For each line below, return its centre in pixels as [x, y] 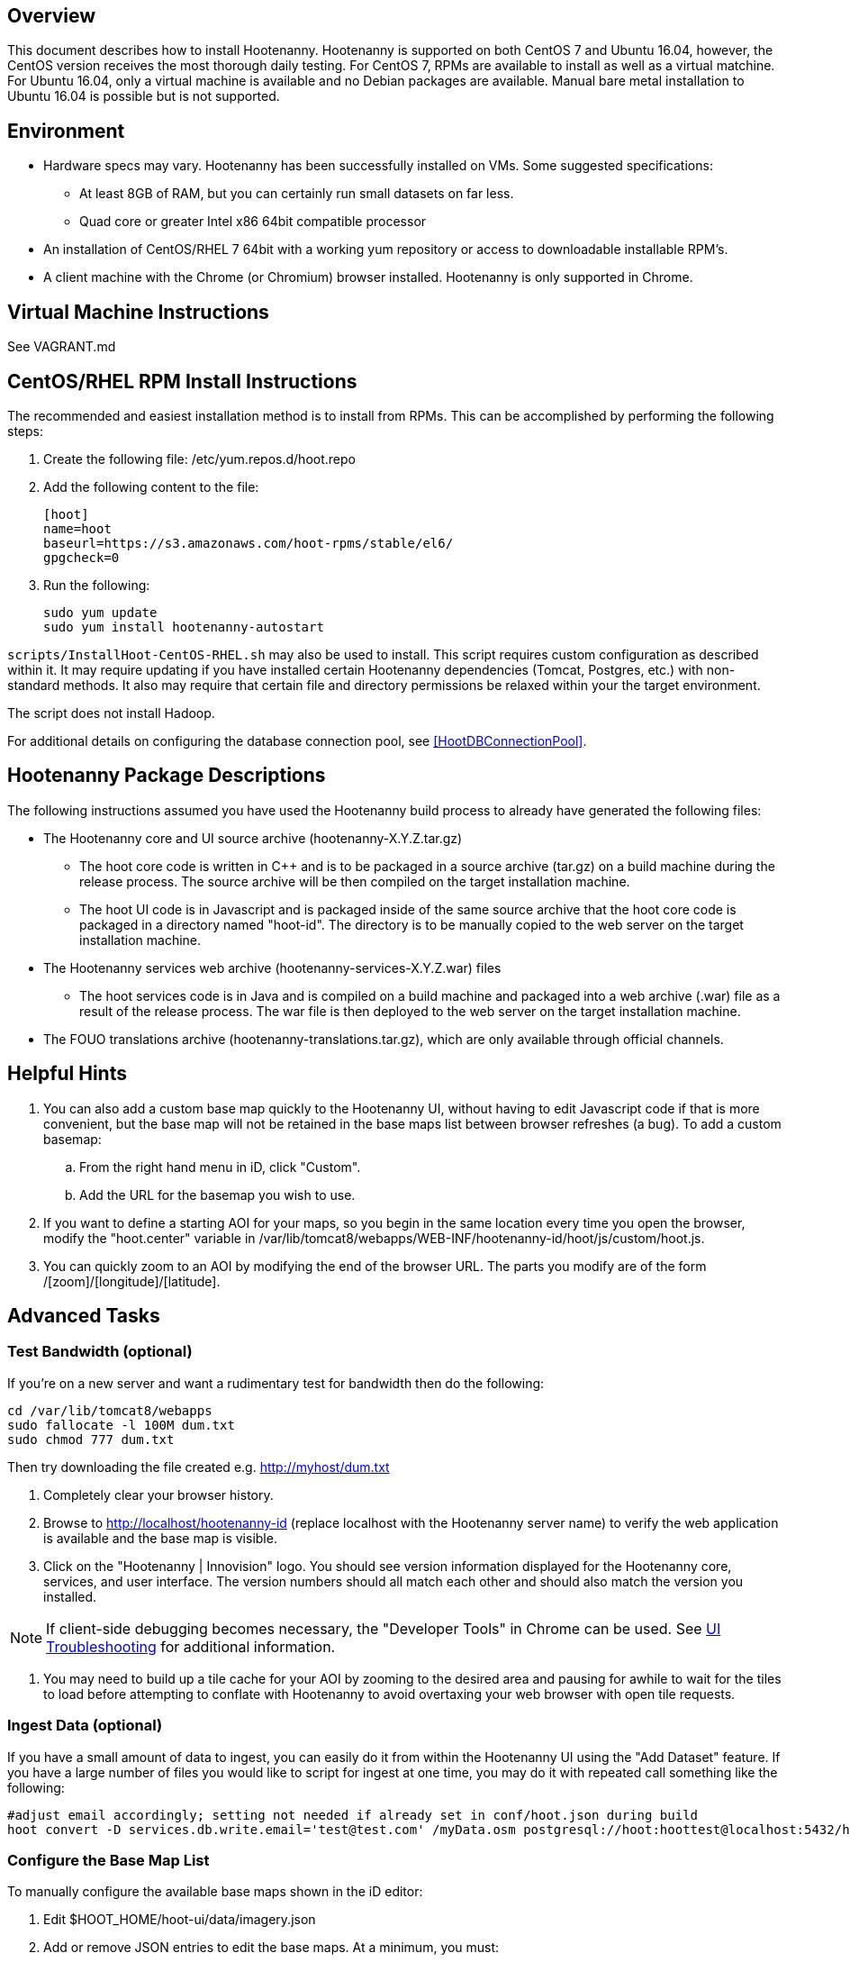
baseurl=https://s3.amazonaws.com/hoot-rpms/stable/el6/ [249, 543]
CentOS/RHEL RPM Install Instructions [182, 381]
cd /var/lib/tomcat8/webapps [110, 1410]
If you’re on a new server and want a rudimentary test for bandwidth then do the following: [276, 1383]
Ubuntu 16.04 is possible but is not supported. [144, 96]
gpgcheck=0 [81, 557]
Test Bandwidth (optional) [100, 1352]
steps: [25, 431]
